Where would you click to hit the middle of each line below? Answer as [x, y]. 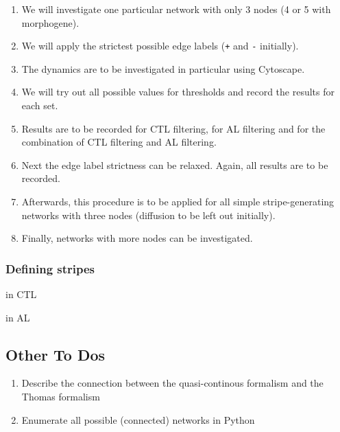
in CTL [21, 294]
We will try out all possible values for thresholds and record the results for [178, 92]
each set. [40, 105]
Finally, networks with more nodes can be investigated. [137, 238]
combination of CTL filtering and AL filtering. [119, 142]
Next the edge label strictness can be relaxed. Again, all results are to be [175, 164]
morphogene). [50, 22]
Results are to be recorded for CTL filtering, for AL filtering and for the [173, 128]
